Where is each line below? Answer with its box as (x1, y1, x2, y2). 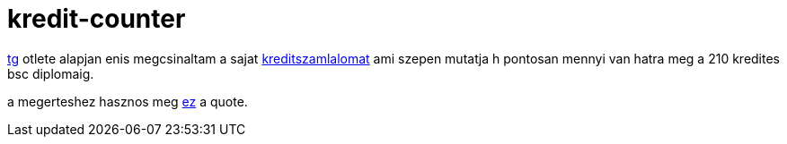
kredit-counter (7, 4, 186, 34)
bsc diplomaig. (7, 65, 94, 81)
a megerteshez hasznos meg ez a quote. (7, 93, 248, 109)
